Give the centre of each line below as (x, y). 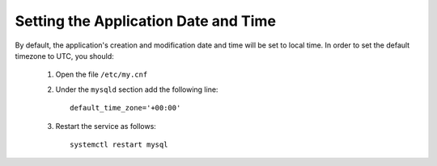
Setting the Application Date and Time (146, 21)
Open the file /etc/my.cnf (102, 75)
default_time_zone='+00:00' (125, 108)
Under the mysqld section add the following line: (137, 89)
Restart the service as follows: (106, 126)
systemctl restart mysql (119, 144)
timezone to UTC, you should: (65, 56)
